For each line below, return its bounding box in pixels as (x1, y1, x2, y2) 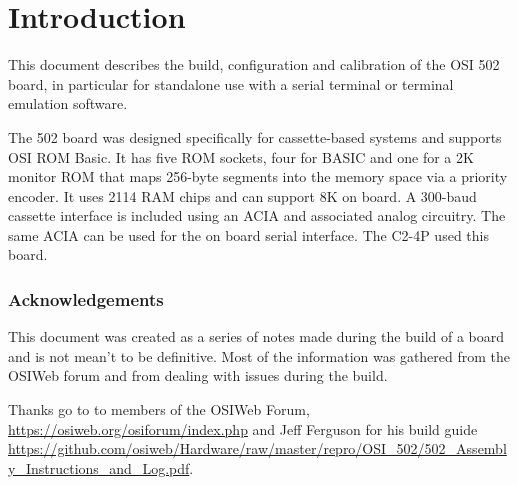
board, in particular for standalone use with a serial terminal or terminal (8, 73, 454, 94)
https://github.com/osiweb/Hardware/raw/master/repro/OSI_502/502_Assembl (8, 438, 507, 459)
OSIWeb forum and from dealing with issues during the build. (8, 365, 388, 386)
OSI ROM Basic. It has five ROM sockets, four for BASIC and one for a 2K (8, 146, 474, 167)
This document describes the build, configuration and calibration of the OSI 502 (8, 54, 500, 75)
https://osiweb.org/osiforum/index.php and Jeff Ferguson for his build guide (8, 418, 478, 439)
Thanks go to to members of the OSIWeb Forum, (8, 399, 310, 420)
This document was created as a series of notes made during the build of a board (8, 326, 505, 347)
